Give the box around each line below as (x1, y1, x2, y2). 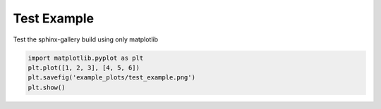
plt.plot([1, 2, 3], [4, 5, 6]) (28, 63, 140, 72)
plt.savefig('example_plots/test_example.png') (28, 74, 195, 82)
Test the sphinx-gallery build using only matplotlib (13, 35, 159, 44)
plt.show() (28, 83, 66, 91)
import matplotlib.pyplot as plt (28, 53, 144, 62)
